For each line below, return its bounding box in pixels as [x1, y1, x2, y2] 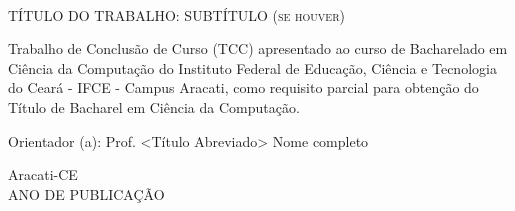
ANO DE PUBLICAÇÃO [8, 183, 165, 204]
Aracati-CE [8, 164, 78, 185]
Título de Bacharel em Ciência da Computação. [8, 96, 300, 117]
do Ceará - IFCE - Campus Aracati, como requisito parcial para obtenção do [8, 77, 479, 98]
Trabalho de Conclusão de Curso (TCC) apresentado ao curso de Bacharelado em [8, 38, 508, 59]
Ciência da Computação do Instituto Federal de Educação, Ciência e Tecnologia [8, 57, 497, 78]
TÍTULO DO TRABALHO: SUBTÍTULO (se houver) [8, 4, 345, 25]
